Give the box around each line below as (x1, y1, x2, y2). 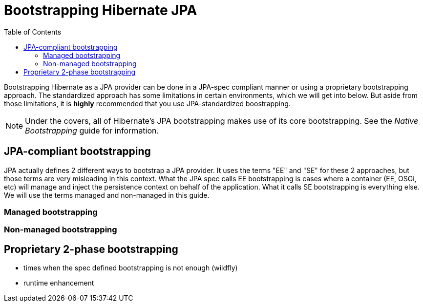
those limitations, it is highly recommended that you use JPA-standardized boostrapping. (4, 99, 291, 108)
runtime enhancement (23, 279, 94, 287)
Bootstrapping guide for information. (25, 125, 159, 135)
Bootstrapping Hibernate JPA (4, 2, 197, 19)
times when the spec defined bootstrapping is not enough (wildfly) (23, 264, 238, 272)
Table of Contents (4, 27, 62, 36)
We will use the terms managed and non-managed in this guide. (4, 191, 210, 199)
